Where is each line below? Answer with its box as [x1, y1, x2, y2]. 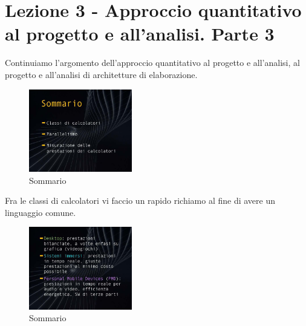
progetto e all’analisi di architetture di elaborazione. [5, 68, 198, 80]
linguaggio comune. [5, 206, 76, 218]
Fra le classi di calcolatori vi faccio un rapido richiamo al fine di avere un [5, 194, 275, 207]
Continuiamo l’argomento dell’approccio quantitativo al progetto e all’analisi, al [5, 56, 300, 69]
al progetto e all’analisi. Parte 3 [5, 21, 275, 46]
